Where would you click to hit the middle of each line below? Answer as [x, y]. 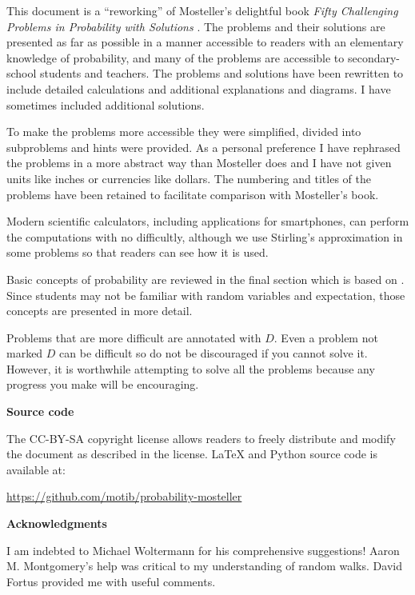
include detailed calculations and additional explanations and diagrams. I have [199, 88]
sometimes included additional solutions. [106, 104]
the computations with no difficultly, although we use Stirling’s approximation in [205, 236]
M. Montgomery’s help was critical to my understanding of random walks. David [204, 566]
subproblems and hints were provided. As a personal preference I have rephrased [204, 147]
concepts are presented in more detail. [100, 311]
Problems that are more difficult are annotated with [134, 337]
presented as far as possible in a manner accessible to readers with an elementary [205, 42]
